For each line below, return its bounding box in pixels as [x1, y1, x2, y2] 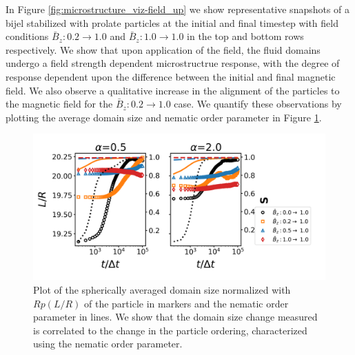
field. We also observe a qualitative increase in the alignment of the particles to [6, 83, 340, 97]
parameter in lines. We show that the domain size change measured [33, 310, 318, 324]
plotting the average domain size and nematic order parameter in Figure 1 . [6, 110, 322, 124]
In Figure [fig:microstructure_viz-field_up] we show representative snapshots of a [6, 2, 350, 16]
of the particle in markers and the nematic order [84, 296, 289, 310]
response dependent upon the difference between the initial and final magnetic [6, 69, 336, 83]
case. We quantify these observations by [174, 97, 342, 111]
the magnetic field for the [6, 97, 113, 111]
